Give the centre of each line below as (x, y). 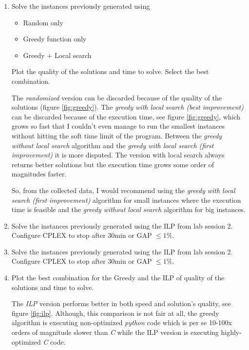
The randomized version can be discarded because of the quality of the (117, 97)
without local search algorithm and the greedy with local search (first (113, 145)
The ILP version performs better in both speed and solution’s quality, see (121, 303)
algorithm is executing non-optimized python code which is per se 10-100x (122, 322)
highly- (231, 332)
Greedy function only (55, 39)
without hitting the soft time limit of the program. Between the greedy (117, 135)
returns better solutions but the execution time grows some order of (113, 164)
